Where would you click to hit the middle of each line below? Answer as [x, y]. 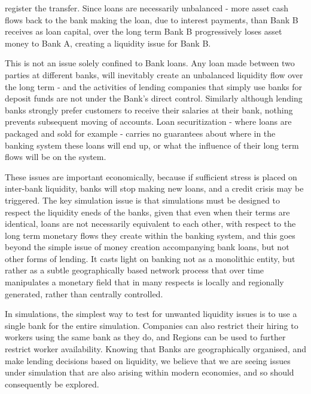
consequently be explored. [52, 384]
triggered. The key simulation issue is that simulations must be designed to [142, 200]
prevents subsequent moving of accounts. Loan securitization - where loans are [148, 121]
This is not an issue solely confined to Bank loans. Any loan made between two [150, 63]
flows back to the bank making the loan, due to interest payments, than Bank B [152, 19]
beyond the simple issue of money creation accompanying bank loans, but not [147, 247]
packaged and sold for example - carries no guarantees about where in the [140, 133]
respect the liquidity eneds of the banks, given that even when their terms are [147, 212]
